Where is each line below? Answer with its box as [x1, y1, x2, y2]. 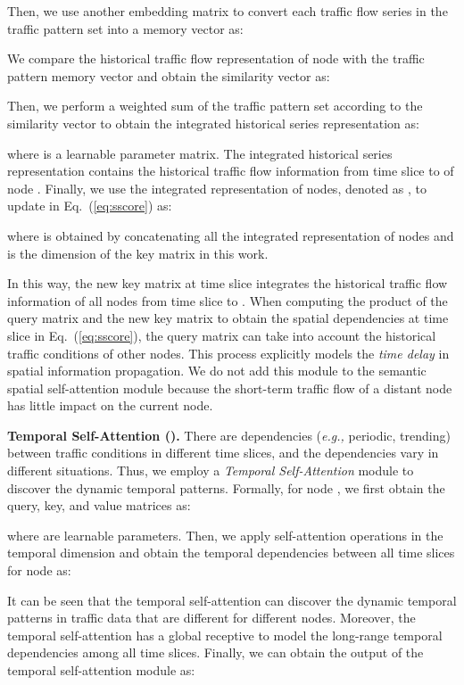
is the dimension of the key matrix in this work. [7, 243, 269, 262]
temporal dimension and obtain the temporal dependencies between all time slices [7, 543, 455, 562]
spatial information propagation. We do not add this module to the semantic [7, 361, 427, 380]
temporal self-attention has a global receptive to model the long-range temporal [7, 625, 443, 644]
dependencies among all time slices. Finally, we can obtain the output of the [7, 643, 424, 662]
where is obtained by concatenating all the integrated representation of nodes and [7, 226, 454, 244]
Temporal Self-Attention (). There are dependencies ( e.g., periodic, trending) [7, 425, 451, 444]
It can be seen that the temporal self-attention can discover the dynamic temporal [7, 590, 457, 609]
